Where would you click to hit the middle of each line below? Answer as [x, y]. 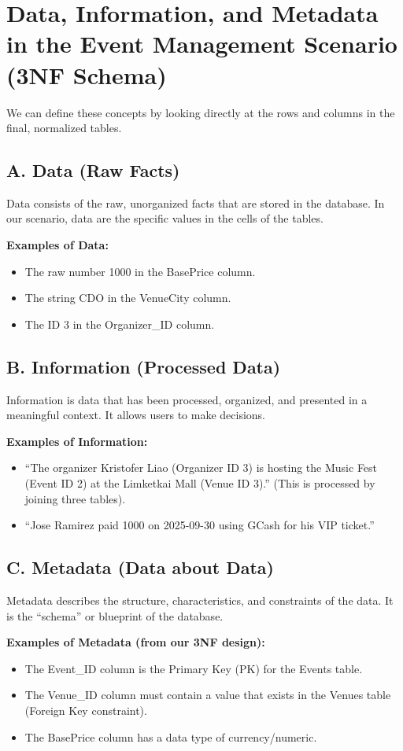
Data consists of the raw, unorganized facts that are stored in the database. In [196, 202]
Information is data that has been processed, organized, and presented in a [187, 399]
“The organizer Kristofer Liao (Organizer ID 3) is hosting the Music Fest [201, 468]
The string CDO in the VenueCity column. [128, 298]
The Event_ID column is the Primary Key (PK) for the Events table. [194, 668]
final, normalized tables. [64, 128]
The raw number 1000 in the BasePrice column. [140, 271]
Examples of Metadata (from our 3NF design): [136, 642]
